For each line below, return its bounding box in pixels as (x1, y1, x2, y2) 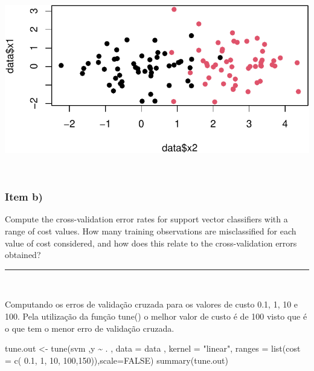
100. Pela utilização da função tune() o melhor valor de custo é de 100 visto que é (5, 309, 307, 322)
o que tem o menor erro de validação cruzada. (5, 321, 175, 334)
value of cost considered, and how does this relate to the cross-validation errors (5, 236, 297, 249)
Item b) (5, 189, 43, 204)
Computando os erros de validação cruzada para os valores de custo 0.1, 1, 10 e (5, 298, 298, 311)
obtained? (5, 248, 41, 261)
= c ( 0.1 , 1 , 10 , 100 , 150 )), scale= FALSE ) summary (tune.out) (5, 353, 228, 366)
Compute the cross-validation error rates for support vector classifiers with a (5, 213, 288, 225)
